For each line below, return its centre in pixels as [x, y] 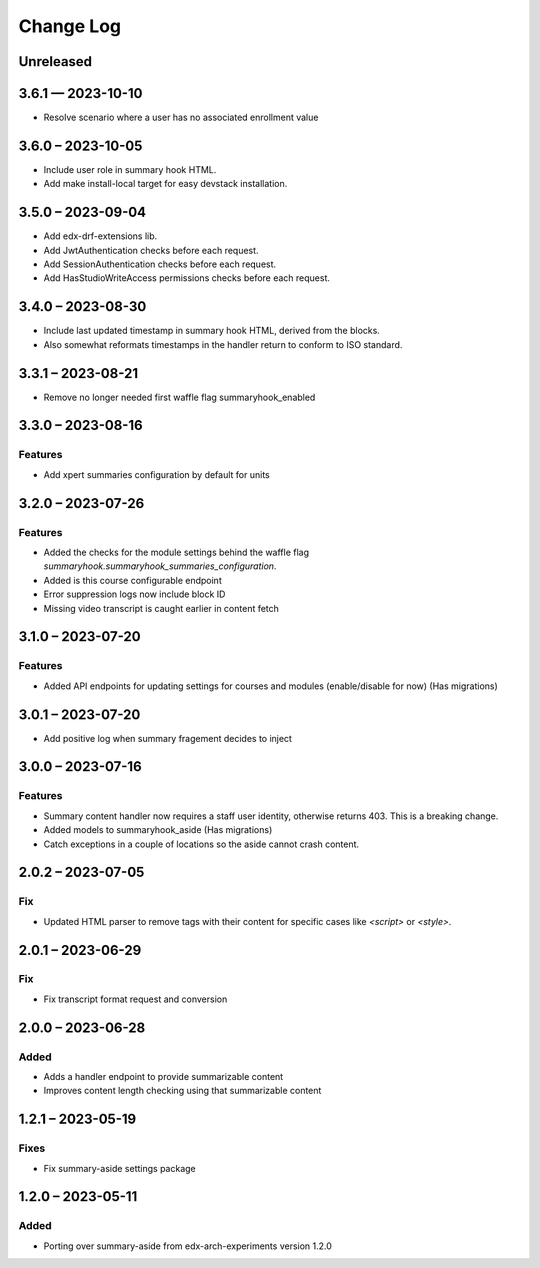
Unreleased [55, 61]
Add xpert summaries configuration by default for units [156, 474]
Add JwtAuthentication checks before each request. [151, 250]
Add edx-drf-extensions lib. [100, 236]
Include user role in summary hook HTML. [130, 169]
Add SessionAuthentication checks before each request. [160, 264]
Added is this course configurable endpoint [132, 580]
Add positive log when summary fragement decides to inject [167, 738]
